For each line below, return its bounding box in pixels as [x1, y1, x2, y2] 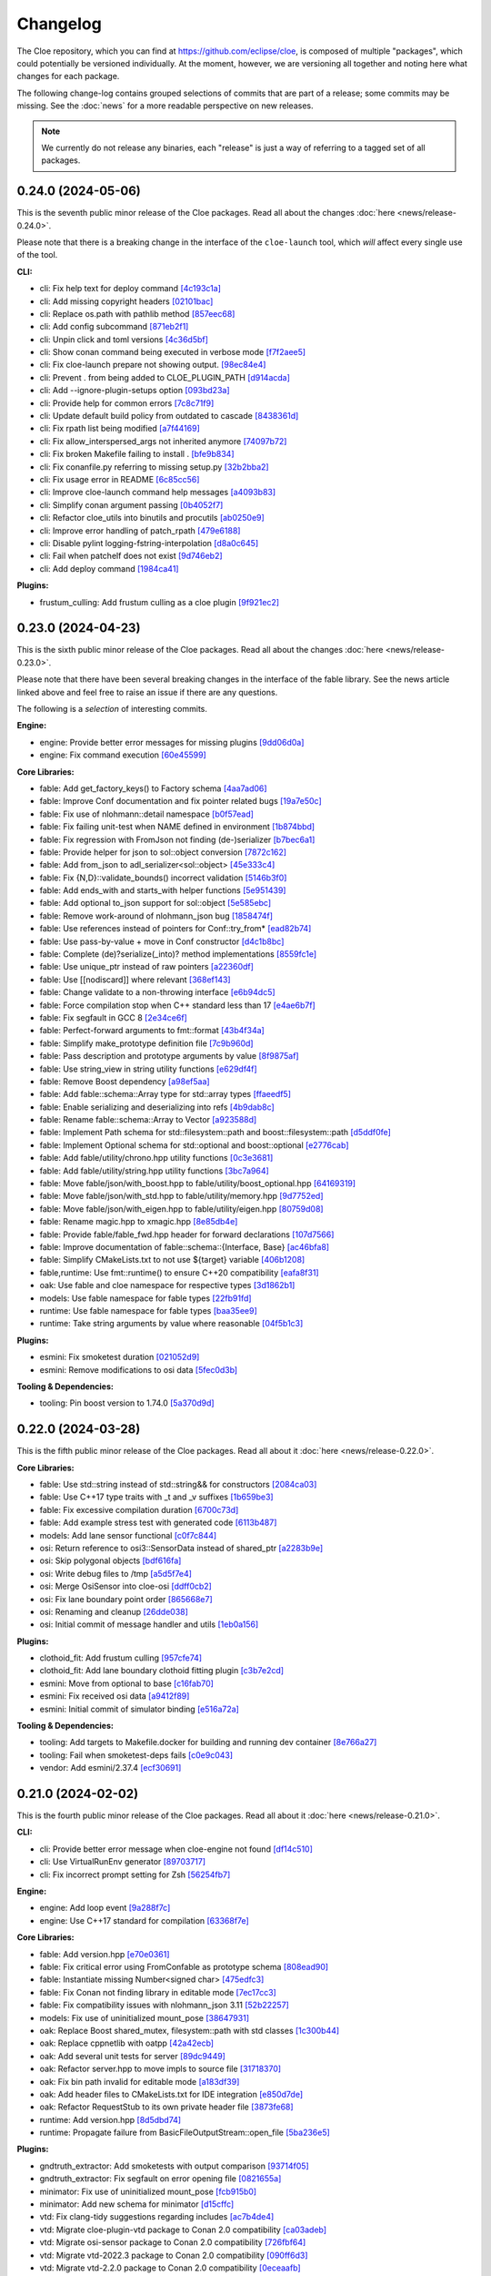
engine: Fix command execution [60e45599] [39, 749, 206, 760]
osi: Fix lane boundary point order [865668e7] [39, 1593, 213, 1604]
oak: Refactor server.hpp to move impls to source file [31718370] [39, 2063, 282, 2075]
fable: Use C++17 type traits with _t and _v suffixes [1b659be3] [39, 1491, 274, 1502]
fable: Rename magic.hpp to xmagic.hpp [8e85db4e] [39, 1216, 238, 1227]
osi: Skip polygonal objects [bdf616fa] [39, 1555, 182, 1566]
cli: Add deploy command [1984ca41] [39, 563, 179, 574]
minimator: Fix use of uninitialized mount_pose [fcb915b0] [39, 2186, 257, 2197]
